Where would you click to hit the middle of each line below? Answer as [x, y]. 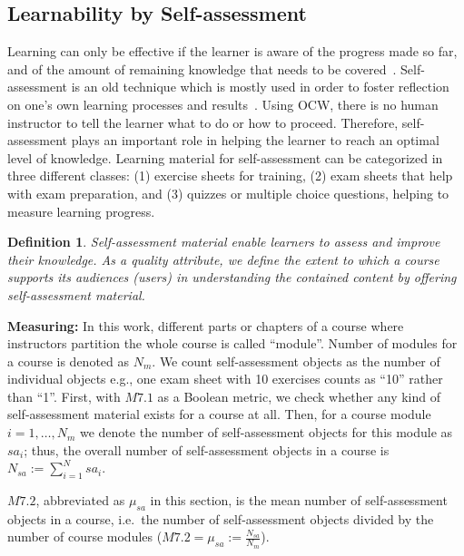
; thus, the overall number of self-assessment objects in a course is [207, 449]
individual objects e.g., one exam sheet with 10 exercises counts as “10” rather [225, 379]
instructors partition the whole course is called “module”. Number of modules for [232, 343]
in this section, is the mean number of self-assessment [299, 500]
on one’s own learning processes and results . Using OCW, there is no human [223, 104]
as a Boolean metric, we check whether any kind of [299, 396]
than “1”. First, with [64, 396]
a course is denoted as [69, 361]
